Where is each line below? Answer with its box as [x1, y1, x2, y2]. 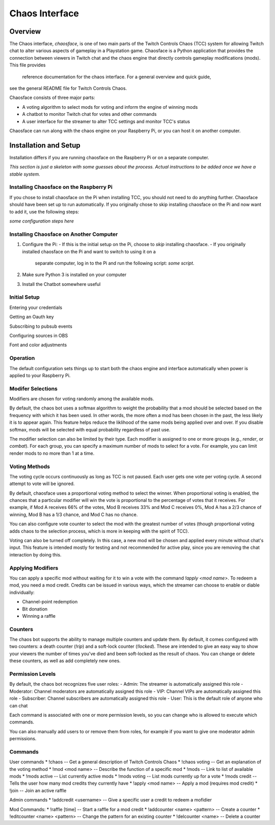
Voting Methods [9, 463, 50, 470]
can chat [9, 702, 28, 709]
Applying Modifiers [9, 564, 59, 571]
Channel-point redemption [22, 599, 78, 605]
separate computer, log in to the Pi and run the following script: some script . [35, 260, 195, 266]
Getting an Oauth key [9, 314, 54, 320]
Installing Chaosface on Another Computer [9, 230, 118, 237]
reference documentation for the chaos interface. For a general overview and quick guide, [22, 74, 211, 80]
